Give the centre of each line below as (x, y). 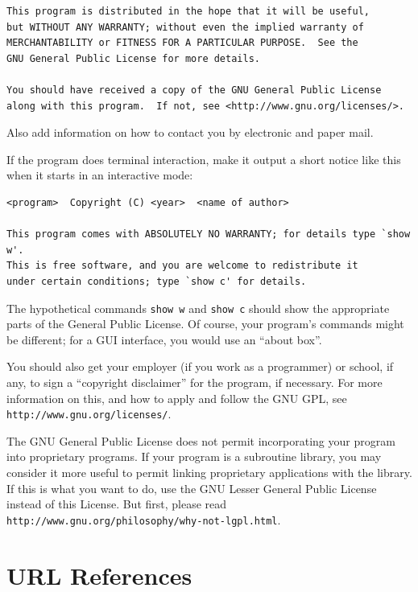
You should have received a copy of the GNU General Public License (194, 90)
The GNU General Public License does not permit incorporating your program (201, 440)
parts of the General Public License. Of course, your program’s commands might (205, 324)
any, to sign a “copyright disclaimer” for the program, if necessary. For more (195, 382)
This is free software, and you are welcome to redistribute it (182, 266)
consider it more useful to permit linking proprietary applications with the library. (209, 472)
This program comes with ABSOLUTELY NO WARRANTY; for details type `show (209, 234)
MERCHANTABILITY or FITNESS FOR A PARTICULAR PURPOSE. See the (182, 43)
